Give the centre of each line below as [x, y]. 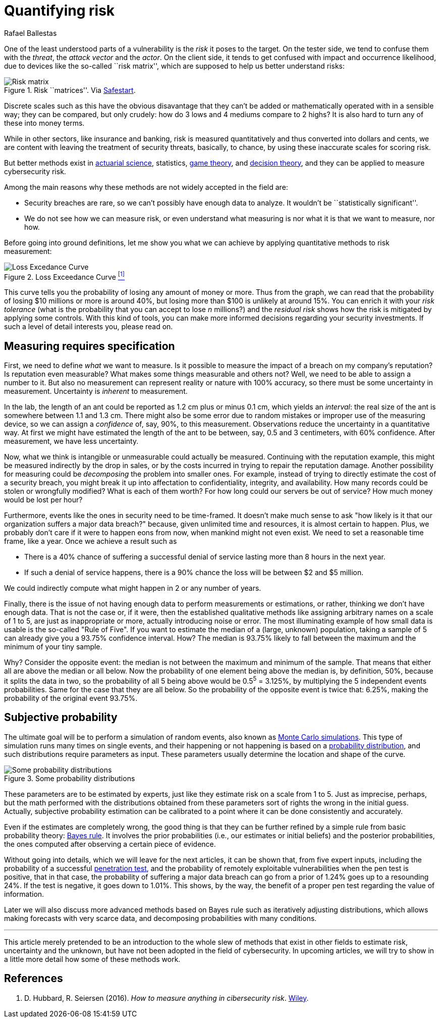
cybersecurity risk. [35, 171]
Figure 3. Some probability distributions [70, 778]
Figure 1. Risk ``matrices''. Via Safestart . [70, 90]
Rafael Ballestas [31, 33]
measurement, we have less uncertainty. [71, 441]
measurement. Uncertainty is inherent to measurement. [96, 391]
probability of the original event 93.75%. [71, 698]
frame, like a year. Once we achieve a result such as [91, 541]
